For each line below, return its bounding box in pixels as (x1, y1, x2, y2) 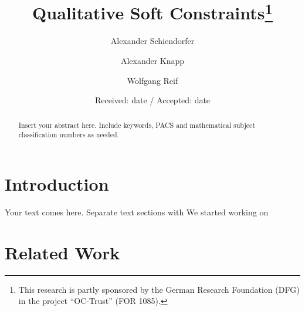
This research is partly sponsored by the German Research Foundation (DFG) (18, 283, 300, 295)
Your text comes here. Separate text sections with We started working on (5, 205, 269, 218)
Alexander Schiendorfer (110, 35, 195, 47)
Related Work (5, 240, 120, 264)
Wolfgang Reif (127, 74, 178, 86)
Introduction (5, 171, 109, 195)
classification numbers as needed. (18, 130, 119, 140)
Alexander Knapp (120, 55, 185, 67)
